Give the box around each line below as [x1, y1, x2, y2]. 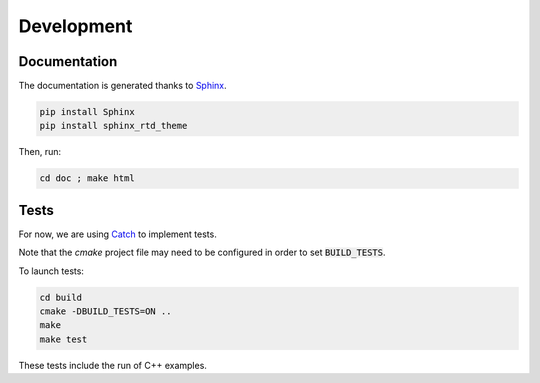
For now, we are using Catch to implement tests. [18, 228, 217, 240]
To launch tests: [18, 265, 85, 277]
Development [18, 15, 133, 37]
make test [39, 333, 88, 345]
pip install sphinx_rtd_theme [39, 120, 188, 132]
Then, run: [18, 146, 62, 158]
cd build [39, 291, 83, 303]
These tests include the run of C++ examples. [18, 359, 207, 371]
